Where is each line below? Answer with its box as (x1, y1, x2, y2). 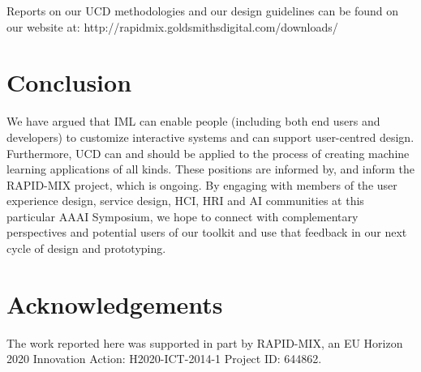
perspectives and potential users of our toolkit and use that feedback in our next (6, 224, 407, 241)
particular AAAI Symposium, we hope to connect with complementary (6, 207, 359, 224)
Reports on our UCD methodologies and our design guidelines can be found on (6, 2, 399, 19)
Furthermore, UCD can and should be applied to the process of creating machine (6, 144, 410, 161)
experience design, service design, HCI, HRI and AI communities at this (6, 192, 364, 209)
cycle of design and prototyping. (6, 240, 166, 257)
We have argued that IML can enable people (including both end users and (6, 113, 380, 130)
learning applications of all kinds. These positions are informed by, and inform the (6, 160, 415, 177)
